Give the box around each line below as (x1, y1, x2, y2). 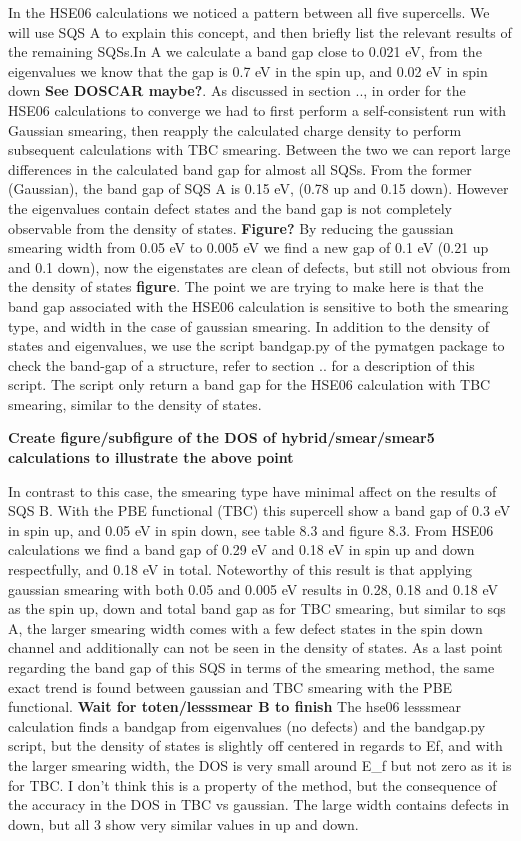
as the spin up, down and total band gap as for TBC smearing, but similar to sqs (8, 598, 506, 619)
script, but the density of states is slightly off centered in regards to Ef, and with (8, 735, 503, 756)
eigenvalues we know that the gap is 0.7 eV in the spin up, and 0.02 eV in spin (8, 60, 488, 81)
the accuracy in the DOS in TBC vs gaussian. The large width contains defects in (8, 794, 509, 815)
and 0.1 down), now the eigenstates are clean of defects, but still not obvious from (8, 256, 511, 277)
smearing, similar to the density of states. (8, 393, 262, 414)
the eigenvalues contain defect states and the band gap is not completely (8, 197, 452, 218)
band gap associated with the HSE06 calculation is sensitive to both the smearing (8, 295, 509, 316)
